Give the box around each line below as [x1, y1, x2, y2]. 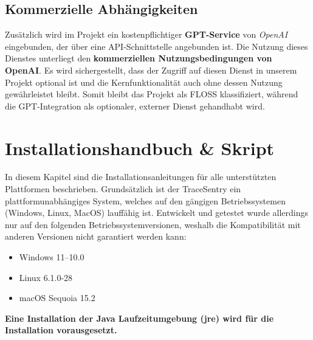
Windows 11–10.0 [19, 251, 84, 263]
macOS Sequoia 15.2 [19, 291, 95, 304]
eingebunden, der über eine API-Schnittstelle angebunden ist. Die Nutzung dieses [5, 40, 308, 52]
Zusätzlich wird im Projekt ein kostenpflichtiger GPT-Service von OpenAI [5, 28, 288, 41]
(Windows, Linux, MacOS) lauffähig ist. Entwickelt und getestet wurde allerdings [5, 206, 308, 219]
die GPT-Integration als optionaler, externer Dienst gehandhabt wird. [5, 99, 265, 112]
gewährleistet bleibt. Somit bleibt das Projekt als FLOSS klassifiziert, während [5, 88, 298, 100]
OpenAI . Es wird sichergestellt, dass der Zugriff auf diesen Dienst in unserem [5, 63, 297, 76]
